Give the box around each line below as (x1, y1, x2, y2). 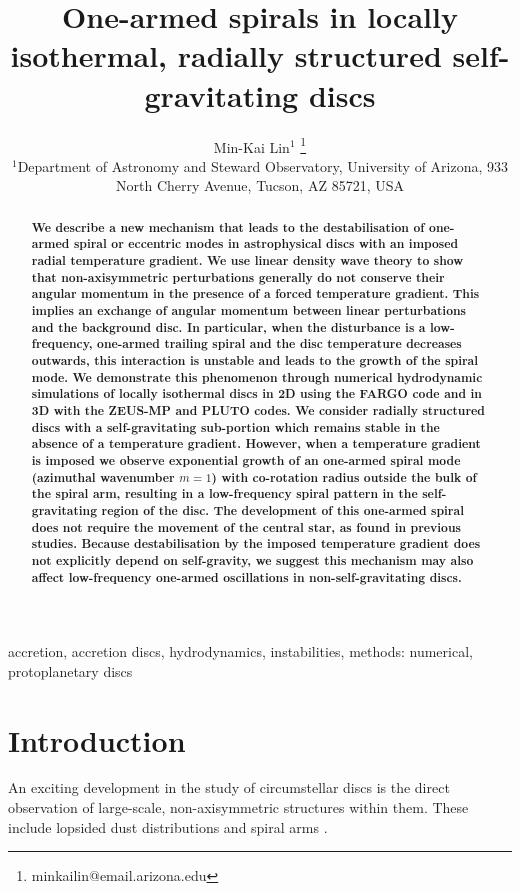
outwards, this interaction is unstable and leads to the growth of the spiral (31, 351, 479, 369)
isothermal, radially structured (10, 35, 442, 76)
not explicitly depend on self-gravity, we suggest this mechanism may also (31, 551, 474, 569)
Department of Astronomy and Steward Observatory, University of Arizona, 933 (17, 155, 509, 176)
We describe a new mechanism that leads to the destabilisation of (31, 218, 425, 236)
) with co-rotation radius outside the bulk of (211, 468, 477, 486)
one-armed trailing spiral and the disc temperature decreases (97, 335, 462, 353)
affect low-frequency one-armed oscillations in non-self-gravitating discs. (31, 568, 462, 586)
